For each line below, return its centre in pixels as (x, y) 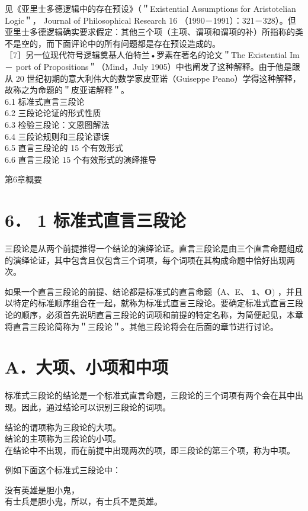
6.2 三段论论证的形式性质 (53, 113)
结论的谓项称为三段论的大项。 (63, 427)
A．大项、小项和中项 (87, 367)
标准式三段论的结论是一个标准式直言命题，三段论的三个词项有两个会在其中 (150, 395)
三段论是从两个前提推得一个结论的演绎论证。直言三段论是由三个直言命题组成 (154, 248)
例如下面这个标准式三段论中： (63, 470)
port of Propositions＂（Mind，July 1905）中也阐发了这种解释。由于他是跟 (158, 66)
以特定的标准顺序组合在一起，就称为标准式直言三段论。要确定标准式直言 (146, 303)
